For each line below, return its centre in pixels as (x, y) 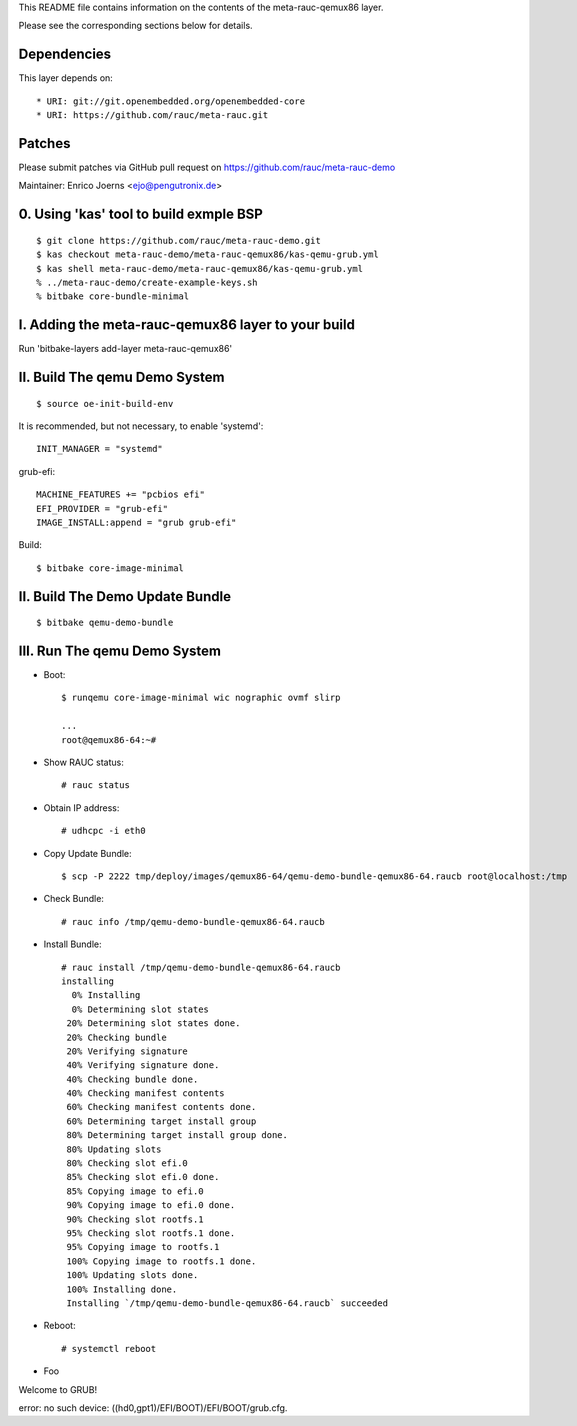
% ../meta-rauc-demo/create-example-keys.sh (147, 282)
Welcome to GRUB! (58, 1389)
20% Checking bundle (116, 1037)
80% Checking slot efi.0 (127, 1163)
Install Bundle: (72, 944)
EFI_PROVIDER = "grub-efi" (102, 508)
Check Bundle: (74, 899)
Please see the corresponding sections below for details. (136, 26)
